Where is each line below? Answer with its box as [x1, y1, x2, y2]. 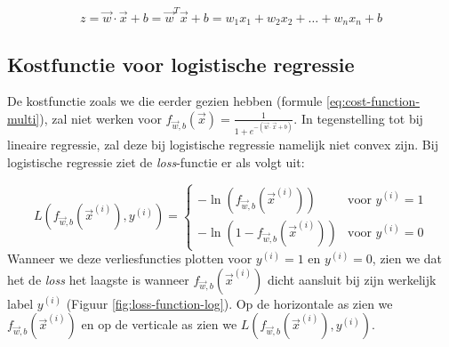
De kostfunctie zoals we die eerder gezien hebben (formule [7, 92, 323, 110]
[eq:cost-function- [325, 92, 421, 110]
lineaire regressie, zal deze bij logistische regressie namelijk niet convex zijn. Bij [7, 135, 438, 154]
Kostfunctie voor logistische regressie [7, 50, 355, 77]
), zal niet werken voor [39, 109, 162, 127]
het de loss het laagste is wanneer [7, 270, 189, 288]
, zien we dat [372, 249, 442, 268]
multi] [7, 109, 40, 127]
